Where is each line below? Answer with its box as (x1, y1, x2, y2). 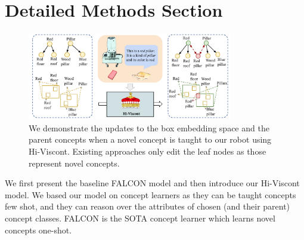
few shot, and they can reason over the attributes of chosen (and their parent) (5, 200, 290, 213)
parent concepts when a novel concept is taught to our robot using (29, 133, 272, 146)
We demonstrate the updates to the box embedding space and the (29, 121, 269, 134)
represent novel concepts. (29, 156, 120, 169)
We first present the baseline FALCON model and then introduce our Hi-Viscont (5, 177, 300, 189)
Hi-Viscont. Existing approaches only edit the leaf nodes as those (29, 144, 266, 157)
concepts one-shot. (5, 223, 72, 236)
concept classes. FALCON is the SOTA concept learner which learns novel (5, 211, 275, 224)
